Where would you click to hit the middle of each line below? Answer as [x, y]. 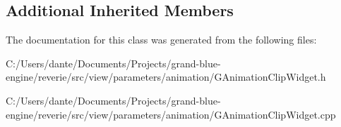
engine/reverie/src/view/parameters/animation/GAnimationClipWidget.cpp [171, 114]
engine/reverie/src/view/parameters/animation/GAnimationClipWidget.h [166, 77]
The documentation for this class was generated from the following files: [161, 40]
